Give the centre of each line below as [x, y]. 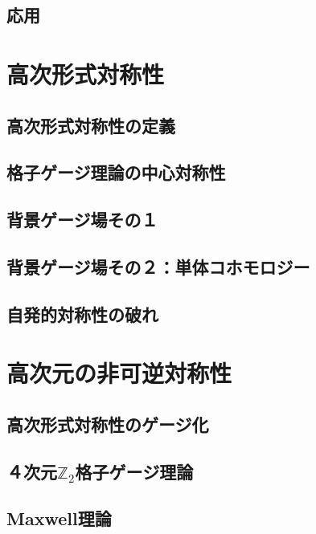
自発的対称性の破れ [82, 314]
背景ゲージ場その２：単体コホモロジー [158, 266]
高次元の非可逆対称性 [119, 373]
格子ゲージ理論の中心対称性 [116, 172]
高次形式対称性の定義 [91, 125]
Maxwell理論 [59, 518]
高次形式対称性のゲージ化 [108, 424]
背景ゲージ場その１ [82, 220]
